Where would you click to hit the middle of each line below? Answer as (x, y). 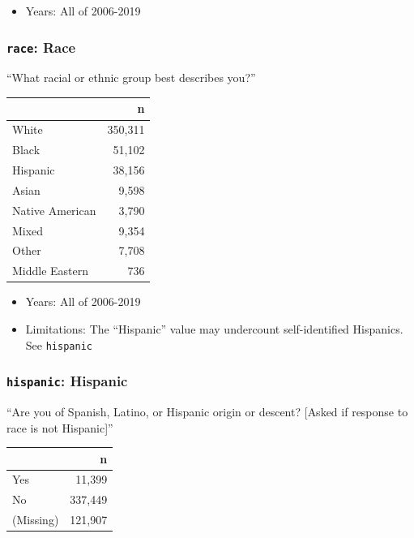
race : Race (41, 47)
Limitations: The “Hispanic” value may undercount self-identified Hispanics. (214, 328)
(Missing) (36, 520)
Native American (54, 210)
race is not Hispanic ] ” (60, 427)
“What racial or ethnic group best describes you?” (131, 77)
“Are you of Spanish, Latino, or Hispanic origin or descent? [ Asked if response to (207, 411)
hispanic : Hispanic (67, 381)
